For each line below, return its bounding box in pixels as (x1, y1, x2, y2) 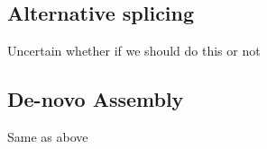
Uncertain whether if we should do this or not (7, 41, 261, 60)
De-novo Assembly (7, 85, 184, 113)
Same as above (7, 127, 88, 145)
